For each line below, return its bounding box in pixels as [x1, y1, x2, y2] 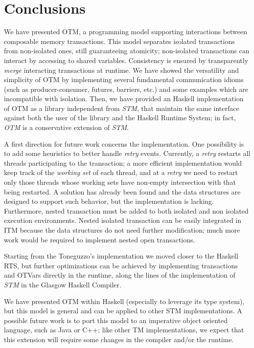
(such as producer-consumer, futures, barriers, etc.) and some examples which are [4, 84, 248, 94]
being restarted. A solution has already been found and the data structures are [4, 186, 241, 196]
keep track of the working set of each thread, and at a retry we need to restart [4, 167, 238, 177]
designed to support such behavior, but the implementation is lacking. [4, 196, 214, 206]
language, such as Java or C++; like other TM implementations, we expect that [4, 325, 244, 335]
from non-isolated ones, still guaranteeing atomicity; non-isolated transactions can [4, 45, 250, 56]
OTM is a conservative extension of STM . [4, 122, 129, 132]
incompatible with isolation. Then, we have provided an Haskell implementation [4, 93, 244, 104]
